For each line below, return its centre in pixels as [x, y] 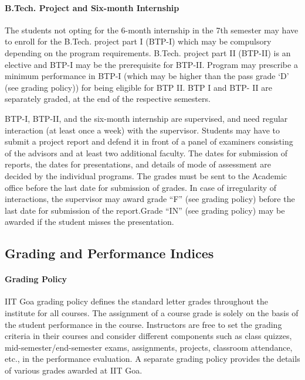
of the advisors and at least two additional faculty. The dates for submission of [146, 153]
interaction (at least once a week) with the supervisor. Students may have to [142, 130]
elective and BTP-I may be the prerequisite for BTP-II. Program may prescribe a [151, 64]
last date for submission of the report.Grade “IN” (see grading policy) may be [145, 210]
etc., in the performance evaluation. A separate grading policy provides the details [152, 359]
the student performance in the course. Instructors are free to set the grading [143, 324]
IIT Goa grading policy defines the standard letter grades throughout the [136, 301]
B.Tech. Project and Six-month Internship [92, 7]
